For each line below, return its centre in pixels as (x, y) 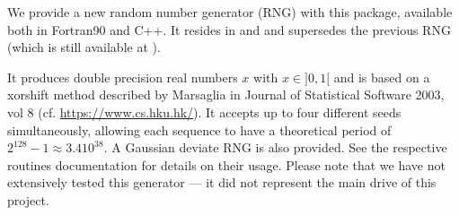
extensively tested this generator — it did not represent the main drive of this (222, 182)
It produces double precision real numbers (123, 77)
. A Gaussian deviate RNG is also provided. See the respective (275, 147)
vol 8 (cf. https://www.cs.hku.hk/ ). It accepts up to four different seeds (204, 112)
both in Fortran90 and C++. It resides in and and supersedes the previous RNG (229, 29)
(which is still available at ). (84, 47)
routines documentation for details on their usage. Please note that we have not (226, 164)
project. (28, 199)
